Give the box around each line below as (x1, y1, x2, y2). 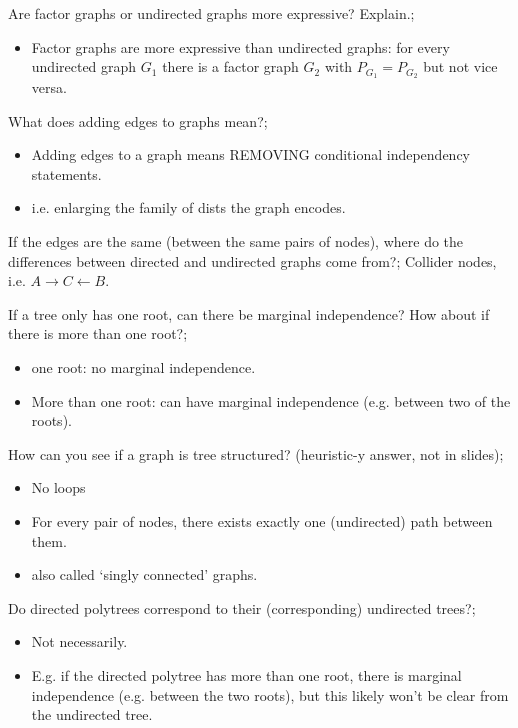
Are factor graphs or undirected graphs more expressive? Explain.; (8, 3, 415, 23)
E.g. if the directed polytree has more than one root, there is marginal (31, 664, 462, 685)
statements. (31, 163, 102, 184)
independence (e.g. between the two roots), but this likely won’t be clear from (31, 684, 509, 705)
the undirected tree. (31, 704, 153, 725)
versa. (31, 77, 67, 98)
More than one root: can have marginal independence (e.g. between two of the (31, 390, 511, 411)
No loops (31, 477, 86, 498)
